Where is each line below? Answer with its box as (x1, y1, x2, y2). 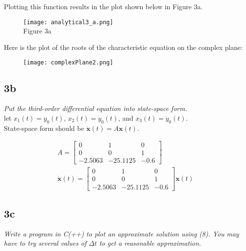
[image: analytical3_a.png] (23, 18, 114, 26)
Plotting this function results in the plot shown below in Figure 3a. (4, 1, 203, 11)
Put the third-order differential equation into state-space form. (4, 103, 187, 113)
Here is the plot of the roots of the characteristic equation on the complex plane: (4, 42, 243, 52)
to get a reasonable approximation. (99, 238, 201, 248)
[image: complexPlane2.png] (23, 59, 114, 66)
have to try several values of (4, 238, 87, 248)
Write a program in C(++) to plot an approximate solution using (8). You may (4, 228, 239, 238)
